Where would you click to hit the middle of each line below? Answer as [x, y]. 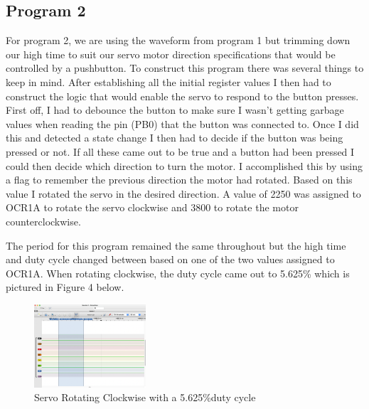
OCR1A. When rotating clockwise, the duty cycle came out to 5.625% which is [178, 273]
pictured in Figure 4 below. [65, 287]
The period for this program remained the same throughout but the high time [176, 245]
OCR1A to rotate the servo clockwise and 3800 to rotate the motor [152, 207]
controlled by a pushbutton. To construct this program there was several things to [185, 68]
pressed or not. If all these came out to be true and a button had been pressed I [180, 151]
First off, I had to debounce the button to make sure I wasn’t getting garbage [175, 110]
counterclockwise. [43, 221]
